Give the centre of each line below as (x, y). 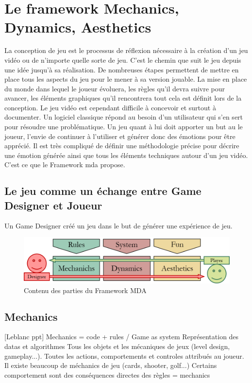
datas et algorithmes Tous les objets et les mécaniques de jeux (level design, (117, 346)
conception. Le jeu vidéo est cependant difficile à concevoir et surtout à (110, 107)
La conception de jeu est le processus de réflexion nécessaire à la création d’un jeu (126, 50)
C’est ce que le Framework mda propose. (65, 165)
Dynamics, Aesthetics (78, 27)
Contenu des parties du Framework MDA (85, 290)
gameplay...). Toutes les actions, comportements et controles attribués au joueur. (124, 356)
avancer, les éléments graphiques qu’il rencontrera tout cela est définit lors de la (123, 98)
